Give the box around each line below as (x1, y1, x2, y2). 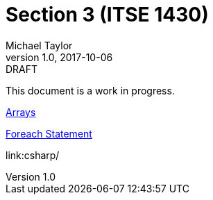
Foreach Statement (6, 127, 92, 140)
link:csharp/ (6, 149, 60, 161)
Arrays (6, 106, 36, 118)
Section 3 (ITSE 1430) (6, 3, 209, 26)
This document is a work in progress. (6, 84, 175, 97)
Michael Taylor (6, 39, 73, 51)
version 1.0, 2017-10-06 (6, 51, 113, 63)
